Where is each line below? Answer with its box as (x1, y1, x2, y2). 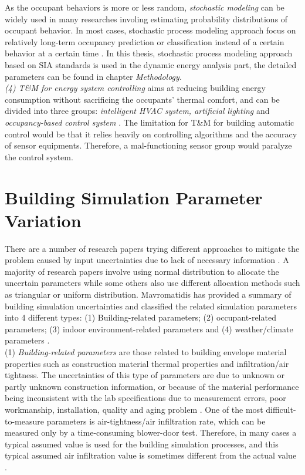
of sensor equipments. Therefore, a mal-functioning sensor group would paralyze (5, 139, 292, 151)
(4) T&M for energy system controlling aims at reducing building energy (5, 82, 266, 94)
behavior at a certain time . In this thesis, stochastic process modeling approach (5, 47, 293, 59)
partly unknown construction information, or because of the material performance (5, 380, 299, 392)
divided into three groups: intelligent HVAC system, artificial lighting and (5, 105, 270, 117)
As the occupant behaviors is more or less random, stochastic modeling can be (5, 1, 284, 13)
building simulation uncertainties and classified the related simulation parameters (5, 299, 297, 312)
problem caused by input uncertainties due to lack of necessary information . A (5, 254, 289, 266)
